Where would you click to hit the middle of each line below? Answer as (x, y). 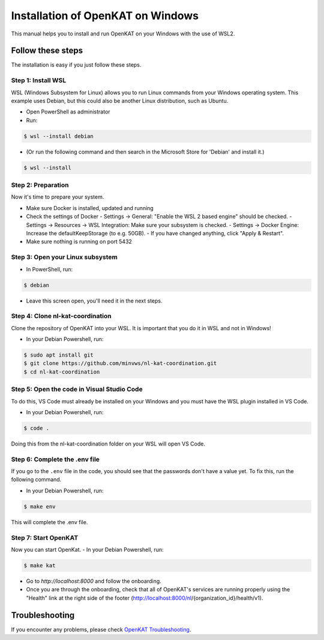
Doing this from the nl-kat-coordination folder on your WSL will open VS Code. (108, 444)
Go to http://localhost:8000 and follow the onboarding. (94, 581)
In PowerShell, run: (49, 269)
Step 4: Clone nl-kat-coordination (61, 316)
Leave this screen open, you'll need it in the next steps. (94, 301)
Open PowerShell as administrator (68, 112)
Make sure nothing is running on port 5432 (79, 242)
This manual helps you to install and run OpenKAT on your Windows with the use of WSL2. (123, 34)
